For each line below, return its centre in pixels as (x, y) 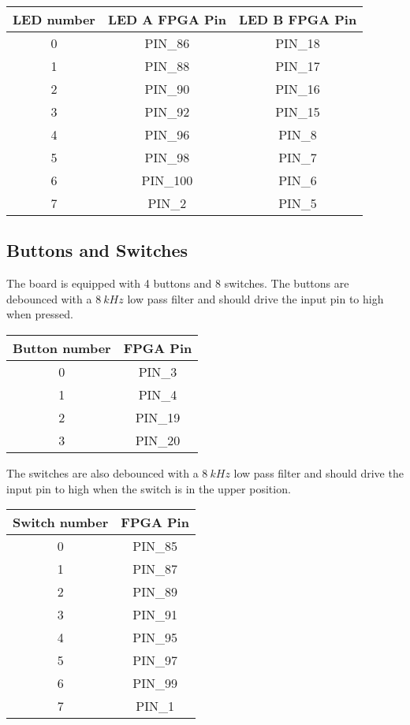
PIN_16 (298, 89)
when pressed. (40, 314)
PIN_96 (167, 134)
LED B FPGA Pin (298, 19)
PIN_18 (298, 43)
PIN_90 (167, 89)
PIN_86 (167, 43)
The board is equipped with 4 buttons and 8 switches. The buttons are (178, 283)
